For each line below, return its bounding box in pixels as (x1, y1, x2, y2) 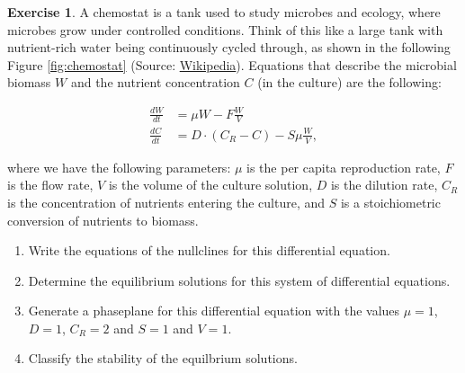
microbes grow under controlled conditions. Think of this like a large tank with (7, 20, 443, 39)
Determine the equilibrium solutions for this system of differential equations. (28, 271, 451, 289)
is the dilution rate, (330, 175, 438, 194)
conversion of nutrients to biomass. (7, 210, 199, 229)
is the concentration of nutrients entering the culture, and (7, 192, 326, 211)
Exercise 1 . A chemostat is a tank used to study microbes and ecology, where (7, 3, 441, 21)
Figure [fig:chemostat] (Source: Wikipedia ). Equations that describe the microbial (7, 55, 457, 74)
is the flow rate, (7, 175, 94, 194)
